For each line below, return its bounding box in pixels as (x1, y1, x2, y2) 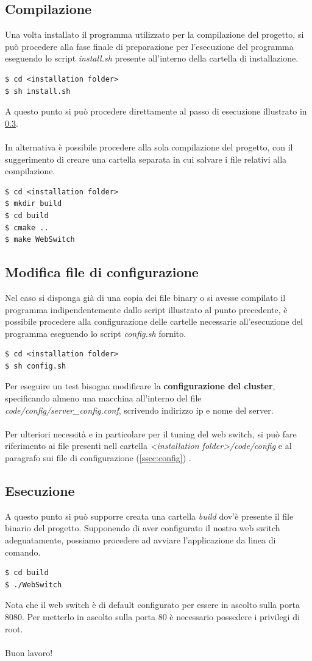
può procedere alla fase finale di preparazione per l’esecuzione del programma (5, 40, 294, 52)
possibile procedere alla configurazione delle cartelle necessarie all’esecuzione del (5, 315, 303, 328)
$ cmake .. (5, 223, 49, 232)
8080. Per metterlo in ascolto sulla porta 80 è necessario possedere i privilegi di (5, 610, 300, 623)
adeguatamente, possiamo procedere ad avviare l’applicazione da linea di (5, 534, 276, 546)
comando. (5, 545, 41, 558)
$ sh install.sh (5, 87, 71, 96)
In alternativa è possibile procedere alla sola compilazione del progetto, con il (5, 140, 293, 153)
